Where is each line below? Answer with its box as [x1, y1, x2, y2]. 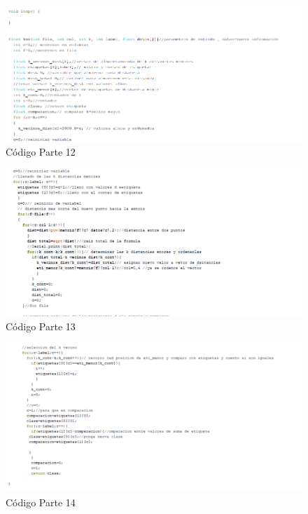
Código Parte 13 [6, 318, 76, 333]
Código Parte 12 [6, 144, 76, 159]
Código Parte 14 [6, 494, 76, 509]
